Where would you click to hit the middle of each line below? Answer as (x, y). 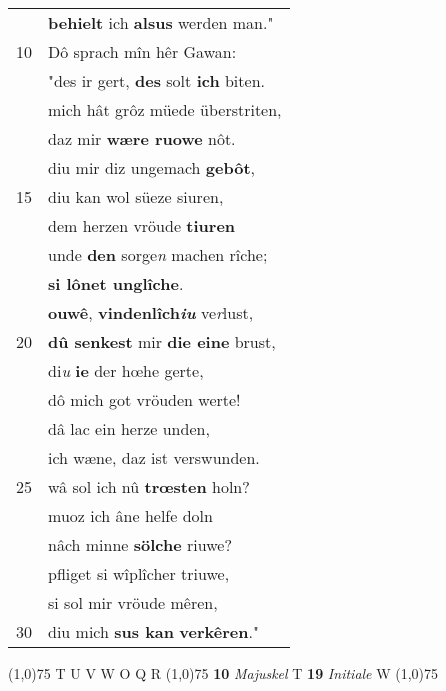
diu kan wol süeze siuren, (136, 196)
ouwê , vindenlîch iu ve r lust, (151, 312)
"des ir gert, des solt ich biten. (156, 80)
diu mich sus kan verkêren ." (153, 631)
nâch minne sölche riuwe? (140, 544)
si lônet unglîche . (116, 283)
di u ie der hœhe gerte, (126, 370)
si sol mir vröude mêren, (133, 602)
